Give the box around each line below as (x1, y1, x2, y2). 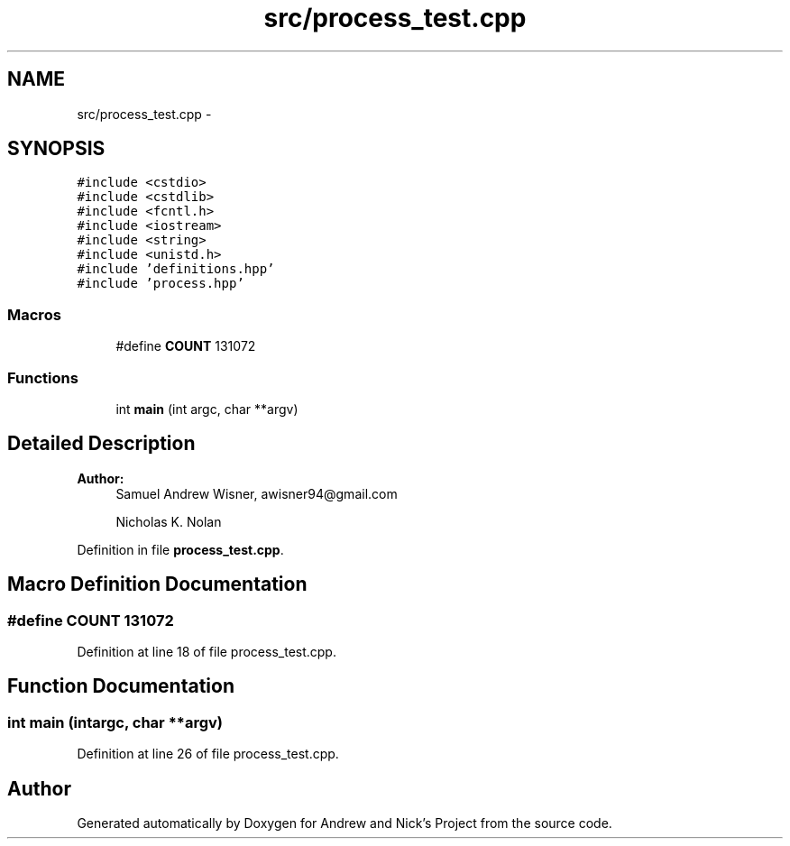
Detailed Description (7, 432, 196, 455)
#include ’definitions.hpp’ (77, 262, 275, 277)
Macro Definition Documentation (7, 573, 308, 596)
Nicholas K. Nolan (115, 513, 222, 529)
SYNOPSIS (7, 137, 106, 161)
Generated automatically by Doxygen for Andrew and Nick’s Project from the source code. (77, 815, 612, 832)
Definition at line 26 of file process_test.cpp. (77, 746, 339, 762)
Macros (7, 305, 61, 324)
